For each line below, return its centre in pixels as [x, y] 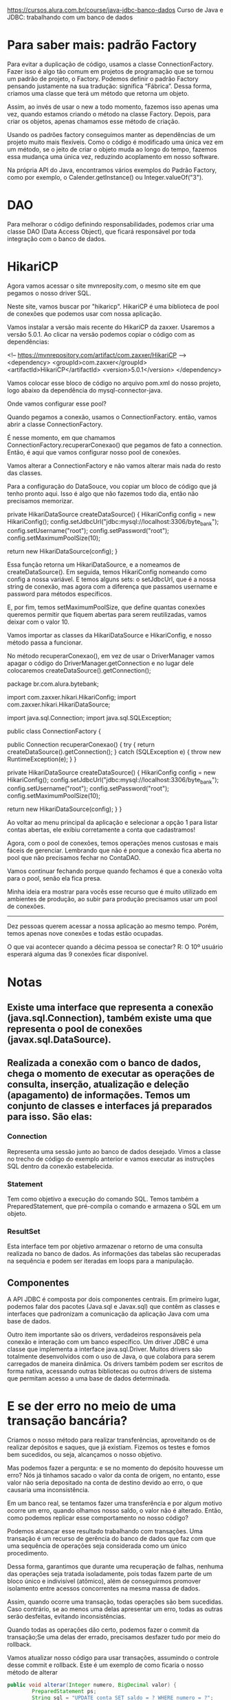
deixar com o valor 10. [38, 622]
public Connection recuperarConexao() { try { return [81, 744]
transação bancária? [67, 1421]
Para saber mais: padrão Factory [102, 45]
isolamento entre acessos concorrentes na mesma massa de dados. [104, 1588]
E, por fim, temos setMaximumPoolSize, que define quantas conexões [106, 607]
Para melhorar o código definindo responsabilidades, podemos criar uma [111, 224]
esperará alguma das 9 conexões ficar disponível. [78, 954]
